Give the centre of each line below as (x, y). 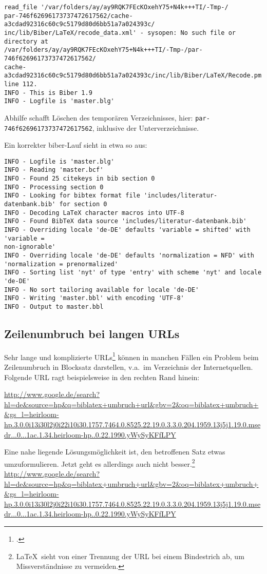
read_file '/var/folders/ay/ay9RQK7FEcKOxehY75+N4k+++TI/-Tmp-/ (116, 7)
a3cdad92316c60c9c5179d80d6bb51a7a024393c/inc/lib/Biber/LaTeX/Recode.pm (133, 76)
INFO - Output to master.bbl (54, 306)
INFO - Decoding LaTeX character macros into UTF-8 (94, 213)
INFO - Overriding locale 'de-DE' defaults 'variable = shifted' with (127, 230)
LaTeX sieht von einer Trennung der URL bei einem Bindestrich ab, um (130, 556)
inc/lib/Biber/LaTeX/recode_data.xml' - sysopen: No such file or (120, 33)
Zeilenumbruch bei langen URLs (92, 333)
